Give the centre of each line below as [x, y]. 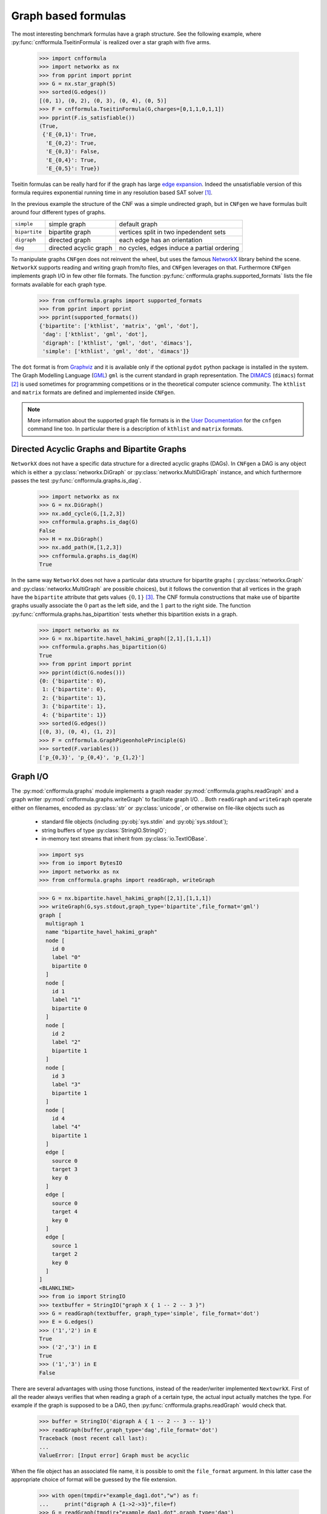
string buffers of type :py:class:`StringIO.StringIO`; [104, 830]
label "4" [66, 1127]
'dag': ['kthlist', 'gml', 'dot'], [95, 334]
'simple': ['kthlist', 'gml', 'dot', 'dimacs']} [116, 352]
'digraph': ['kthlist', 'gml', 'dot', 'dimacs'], [118, 343]
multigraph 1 [65, 923]
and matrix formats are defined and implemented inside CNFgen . [93, 392]
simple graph [67, 224]
